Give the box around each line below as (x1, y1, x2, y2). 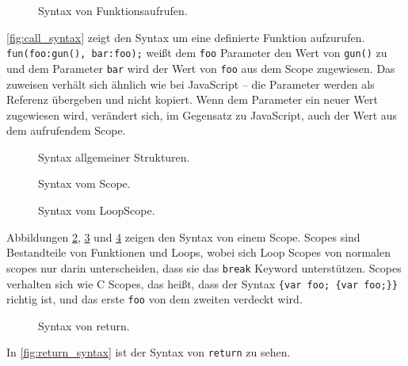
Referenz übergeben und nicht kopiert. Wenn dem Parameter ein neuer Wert (6, 91, 378, 108)
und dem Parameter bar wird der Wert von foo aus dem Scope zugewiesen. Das (6, 59, 395, 76)
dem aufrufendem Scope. (6, 122, 126, 139)
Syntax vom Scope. (38, 175, 131, 192)
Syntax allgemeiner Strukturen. (38, 148, 190, 165)
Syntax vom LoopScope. (38, 202, 155, 219)
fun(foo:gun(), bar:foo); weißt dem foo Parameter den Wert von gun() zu (6, 44, 387, 61)
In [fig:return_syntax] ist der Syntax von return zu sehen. (6, 344, 291, 360)
